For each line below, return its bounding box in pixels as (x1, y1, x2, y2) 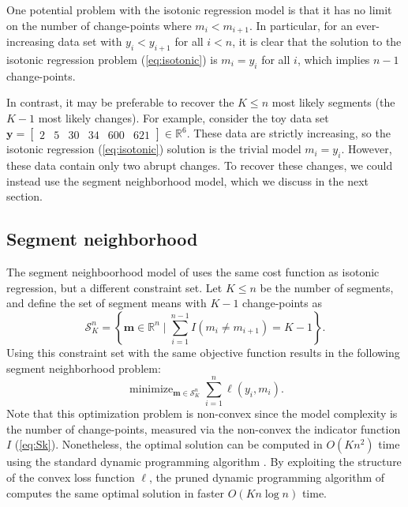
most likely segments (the (271, 94, 395, 111)
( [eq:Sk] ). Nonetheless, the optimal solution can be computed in (14, 436, 323, 453)
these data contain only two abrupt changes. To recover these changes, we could (6, 157, 393, 174)
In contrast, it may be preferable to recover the (6, 94, 234, 111)
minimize (129, 383, 174, 395)
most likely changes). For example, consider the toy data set (38, 109, 329, 126)
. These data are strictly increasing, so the (186, 125, 391, 141)
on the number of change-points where (6, 17, 192, 33)
